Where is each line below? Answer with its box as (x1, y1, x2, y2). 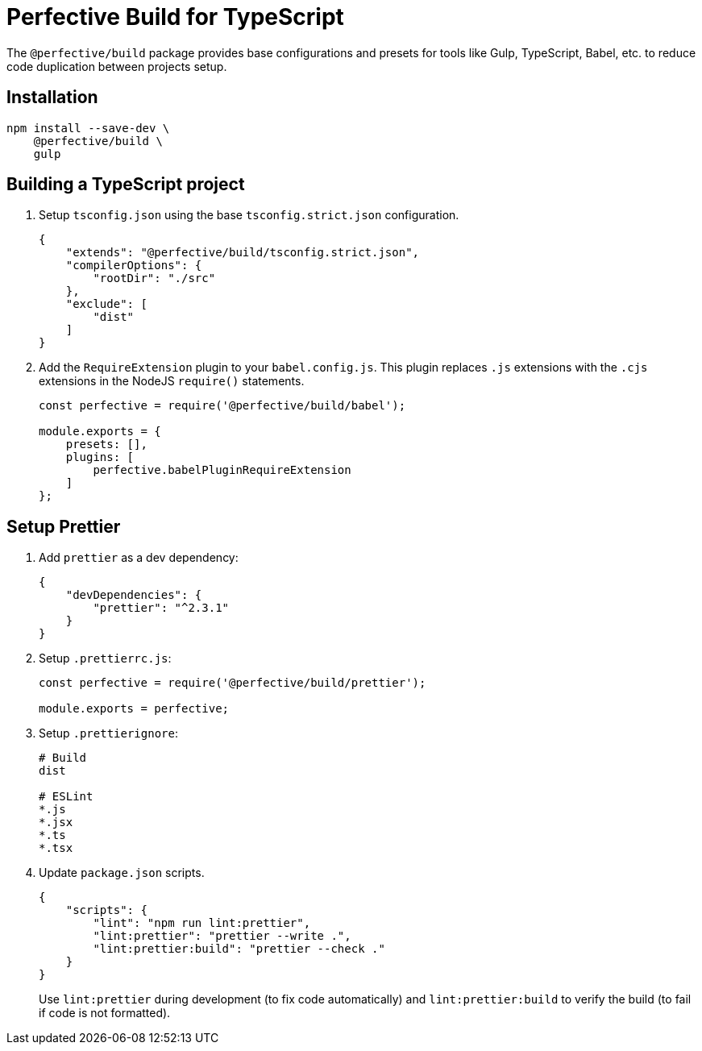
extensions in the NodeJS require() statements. (39, 374, 305, 388)
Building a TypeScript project (6, 174, 245, 195)
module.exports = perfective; (39, 702, 230, 716)
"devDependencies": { (65, 588, 202, 602)
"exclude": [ (65, 297, 147, 311)
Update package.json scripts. (39, 866, 205, 880)
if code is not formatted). (39, 1006, 171, 1020)
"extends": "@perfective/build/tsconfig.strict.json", (65, 246, 420, 260)
